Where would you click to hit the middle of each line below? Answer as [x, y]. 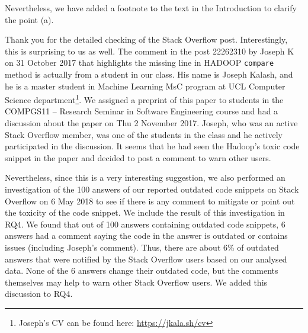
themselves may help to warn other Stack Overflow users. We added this [136, 282]
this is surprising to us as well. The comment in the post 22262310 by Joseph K [150, 51]
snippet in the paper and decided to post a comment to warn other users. [138, 157]
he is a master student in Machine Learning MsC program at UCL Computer [145, 86]
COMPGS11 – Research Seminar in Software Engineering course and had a [142, 111]
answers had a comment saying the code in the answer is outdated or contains [146, 236]
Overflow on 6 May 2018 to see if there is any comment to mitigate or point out [150, 201]
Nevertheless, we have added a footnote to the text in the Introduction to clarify [151, 8]
